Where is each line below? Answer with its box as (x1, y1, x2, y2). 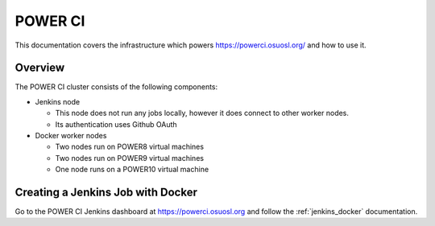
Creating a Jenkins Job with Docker (14, 186, 197, 199)
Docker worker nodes (35, 131, 107, 141)
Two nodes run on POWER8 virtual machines (55, 142, 205, 152)
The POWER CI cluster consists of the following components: (14, 82, 218, 92)
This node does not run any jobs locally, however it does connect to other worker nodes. (55, 109, 350, 118)
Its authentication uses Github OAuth (55, 119, 177, 129)
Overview (14, 61, 65, 75)
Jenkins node (35, 97, 81, 106)
